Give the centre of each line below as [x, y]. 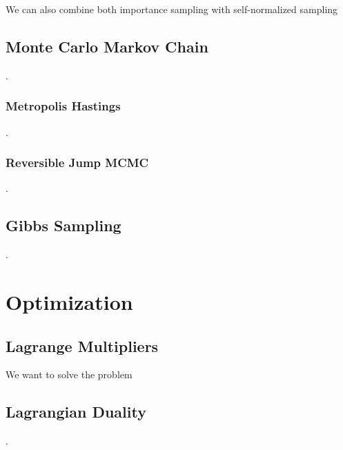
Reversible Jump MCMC [77, 163]
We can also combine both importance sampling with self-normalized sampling [172, 9]
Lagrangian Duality [76, 412]
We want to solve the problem [69, 374]
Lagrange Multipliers [82, 345]
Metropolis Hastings [63, 106]
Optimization [69, 302]
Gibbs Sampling [63, 225]
